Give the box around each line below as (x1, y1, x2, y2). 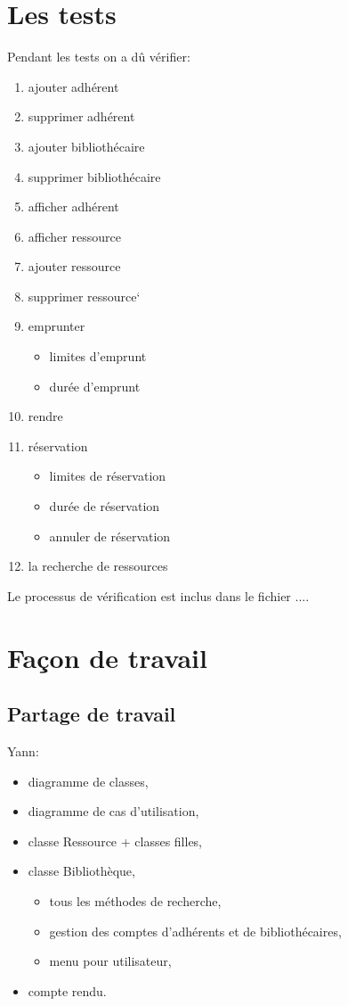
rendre (28, 407, 63, 425)
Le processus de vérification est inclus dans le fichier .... (7, 586, 310, 605)
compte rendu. (28, 981, 107, 1000)
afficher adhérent (28, 197, 119, 216)
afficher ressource (28, 227, 121, 245)
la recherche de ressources (28, 557, 168, 575)
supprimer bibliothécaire (28, 167, 161, 186)
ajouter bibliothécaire (28, 136, 145, 155)
